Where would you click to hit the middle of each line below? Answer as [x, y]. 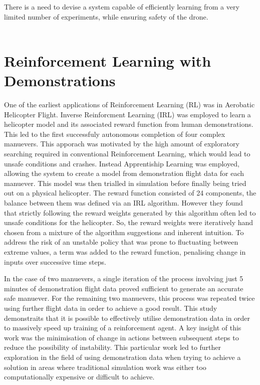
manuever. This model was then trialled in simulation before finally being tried [125, 183]
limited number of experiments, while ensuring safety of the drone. [106, 16]
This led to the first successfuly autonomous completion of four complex [115, 134]
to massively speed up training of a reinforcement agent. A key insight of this [123, 328]
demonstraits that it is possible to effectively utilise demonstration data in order [127, 318]
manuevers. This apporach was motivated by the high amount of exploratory [122, 144]
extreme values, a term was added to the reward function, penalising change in [125, 252]
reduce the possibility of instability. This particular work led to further [113, 347]
